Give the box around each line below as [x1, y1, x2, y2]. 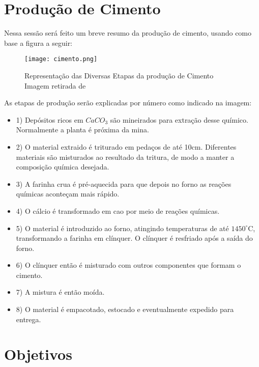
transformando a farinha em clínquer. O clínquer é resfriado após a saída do [16, 233, 253, 243]
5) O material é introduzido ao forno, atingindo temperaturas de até [16, 222, 229, 233]
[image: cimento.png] [24, 55, 98, 63]
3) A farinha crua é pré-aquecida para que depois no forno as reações [16, 178, 232, 189]
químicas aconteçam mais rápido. [16, 188, 120, 199]
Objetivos [4, 344, 72, 364]
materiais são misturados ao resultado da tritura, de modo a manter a [16, 151, 235, 162]
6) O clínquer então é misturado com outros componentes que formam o [16, 260, 241, 270]
